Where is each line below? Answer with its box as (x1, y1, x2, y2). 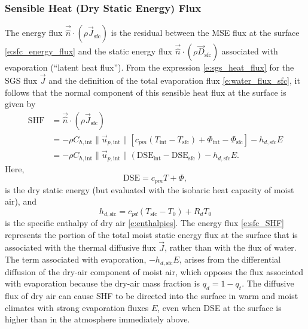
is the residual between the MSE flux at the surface (111, 26, 300, 39)
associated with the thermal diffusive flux (5, 241, 156, 254)
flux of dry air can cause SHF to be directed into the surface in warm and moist (5, 290, 298, 302)
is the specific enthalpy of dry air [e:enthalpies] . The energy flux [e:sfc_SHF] (5, 217, 284, 229)
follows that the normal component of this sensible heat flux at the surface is (5, 86, 286, 98)
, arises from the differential (179, 253, 281, 266)
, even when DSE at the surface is (157, 301, 282, 313)
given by (5, 98, 36, 110)
